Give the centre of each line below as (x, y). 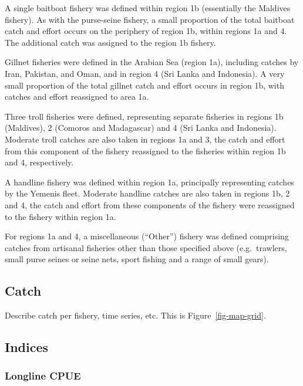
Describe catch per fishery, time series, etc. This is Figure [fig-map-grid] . (135, 315)
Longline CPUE (43, 376)
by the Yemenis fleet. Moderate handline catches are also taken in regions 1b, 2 (147, 193)
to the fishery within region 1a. (60, 216)
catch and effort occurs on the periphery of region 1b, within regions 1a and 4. (146, 31)
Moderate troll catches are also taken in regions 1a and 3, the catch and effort (145, 139)
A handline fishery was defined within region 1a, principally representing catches (149, 182)
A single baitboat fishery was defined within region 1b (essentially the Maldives (148, 8)
